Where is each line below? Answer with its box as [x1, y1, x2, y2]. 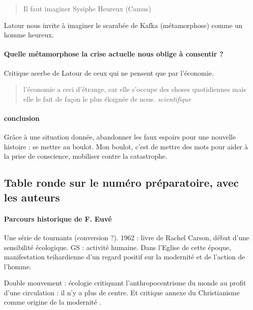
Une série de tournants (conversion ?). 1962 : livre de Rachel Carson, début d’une [4, 232, 250, 242]
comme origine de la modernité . [4, 297, 102, 307]
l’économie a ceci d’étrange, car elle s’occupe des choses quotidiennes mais [23, 84, 246, 94]
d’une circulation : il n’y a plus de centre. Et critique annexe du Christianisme [4, 287, 240, 297]
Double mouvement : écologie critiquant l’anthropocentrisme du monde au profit [4, 278, 246, 288]
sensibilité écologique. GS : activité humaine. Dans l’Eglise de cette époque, [4, 242, 231, 252]
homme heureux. [4, 29, 54, 40]
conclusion [4, 113, 40, 123]
